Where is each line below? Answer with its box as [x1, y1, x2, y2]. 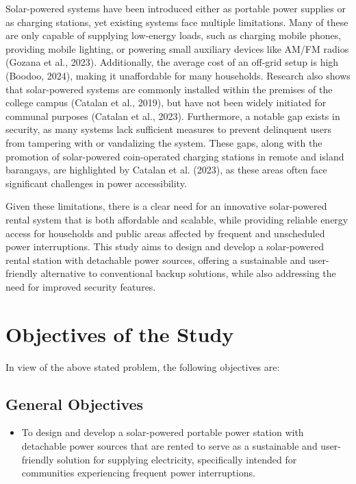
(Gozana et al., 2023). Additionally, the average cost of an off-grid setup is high [5, 55, 339, 69]
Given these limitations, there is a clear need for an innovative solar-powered [5, 199, 327, 213]
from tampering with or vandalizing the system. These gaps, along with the [5, 135, 322, 149]
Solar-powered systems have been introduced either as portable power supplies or [5, 1, 346, 15]
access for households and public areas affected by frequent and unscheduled [5, 226, 325, 240]
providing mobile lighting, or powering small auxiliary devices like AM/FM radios [5, 41, 349, 56]
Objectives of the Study [5, 319, 234, 348]
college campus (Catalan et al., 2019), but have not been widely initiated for [5, 95, 327, 110]
